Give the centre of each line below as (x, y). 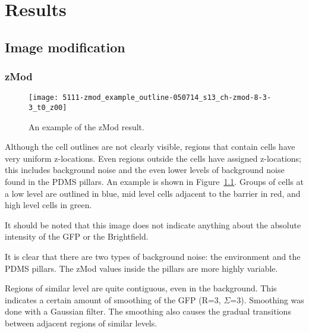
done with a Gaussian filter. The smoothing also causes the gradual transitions (148, 311)
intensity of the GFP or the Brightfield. (77, 236)
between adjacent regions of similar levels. (81, 323)
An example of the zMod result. (86, 126)
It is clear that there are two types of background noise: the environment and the (153, 257)
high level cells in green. (48, 205)
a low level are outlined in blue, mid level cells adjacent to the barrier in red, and (153, 193)
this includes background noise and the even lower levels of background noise (145, 170)
